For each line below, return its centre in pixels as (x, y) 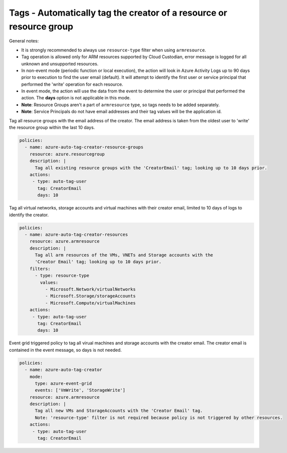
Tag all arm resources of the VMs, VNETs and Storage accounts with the (124, 255)
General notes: (24, 41)
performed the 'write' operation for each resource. (72, 84)
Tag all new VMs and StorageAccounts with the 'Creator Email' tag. (119, 411)
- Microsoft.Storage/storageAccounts (90, 296)
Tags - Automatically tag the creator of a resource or (118, 13)
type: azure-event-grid (63, 383)
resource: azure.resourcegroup (67, 154)
